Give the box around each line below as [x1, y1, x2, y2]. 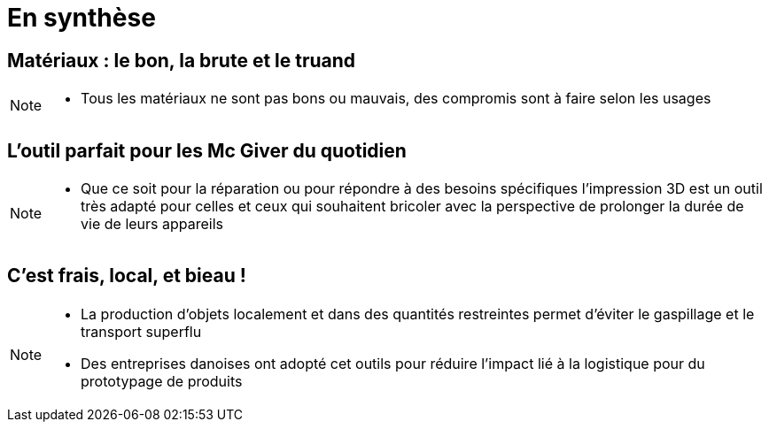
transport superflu [81, 322, 202, 341]
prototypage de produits [81, 372, 243, 390]
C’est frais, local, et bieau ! [7, 264, 246, 287]
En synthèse [7, 3, 156, 33]
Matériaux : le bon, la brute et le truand [7, 49, 356, 72]
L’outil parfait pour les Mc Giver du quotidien [7, 139, 407, 162]
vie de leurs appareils [81, 215, 224, 234]
